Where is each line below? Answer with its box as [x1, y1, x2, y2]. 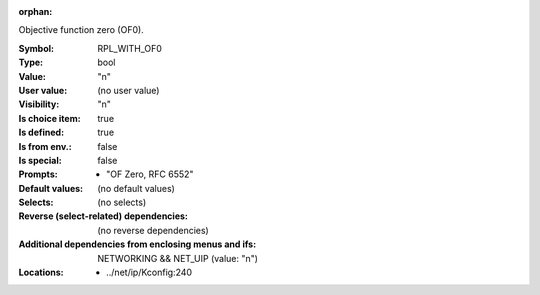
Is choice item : [18, 112, 81, 124]
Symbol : [18, 42, 55, 54]
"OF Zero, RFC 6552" [106, 168, 194, 180]
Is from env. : [18, 140, 72, 152]
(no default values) [97, 182, 175, 194]
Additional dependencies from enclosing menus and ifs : [18, 238, 257, 250]
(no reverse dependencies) [97, 224, 209, 236]
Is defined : [18, 126, 65, 139]
